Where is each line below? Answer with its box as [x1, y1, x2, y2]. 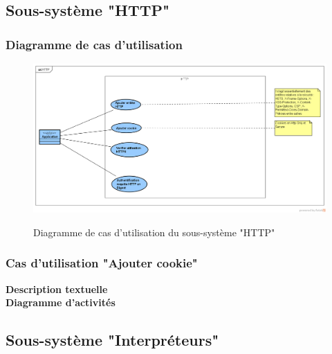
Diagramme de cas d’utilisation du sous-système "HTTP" [33, 224, 275, 239]
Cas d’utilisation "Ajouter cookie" [6, 254, 198, 272]
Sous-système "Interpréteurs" [6, 329, 219, 351]
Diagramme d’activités [6, 295, 116, 310]
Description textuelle [6, 281, 108, 296]
